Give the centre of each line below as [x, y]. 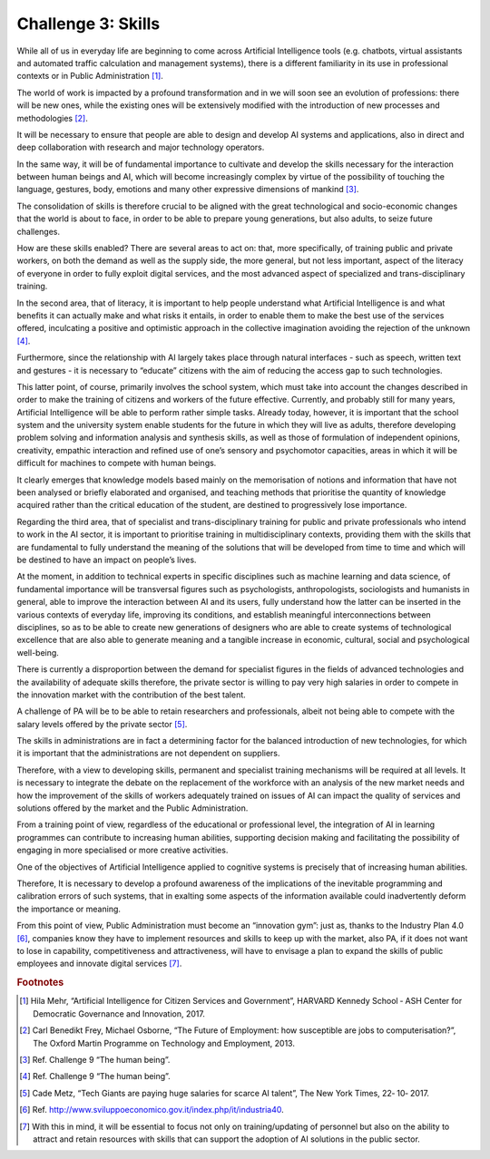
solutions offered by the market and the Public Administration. [132, 808]
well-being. [38, 652]
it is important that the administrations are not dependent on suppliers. [148, 754]
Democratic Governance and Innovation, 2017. [119, 1013]
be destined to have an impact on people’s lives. [107, 560]
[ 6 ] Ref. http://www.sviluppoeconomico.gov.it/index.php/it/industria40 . [152, 1110]
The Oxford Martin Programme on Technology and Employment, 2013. [164, 1043]
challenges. [39, 231]
